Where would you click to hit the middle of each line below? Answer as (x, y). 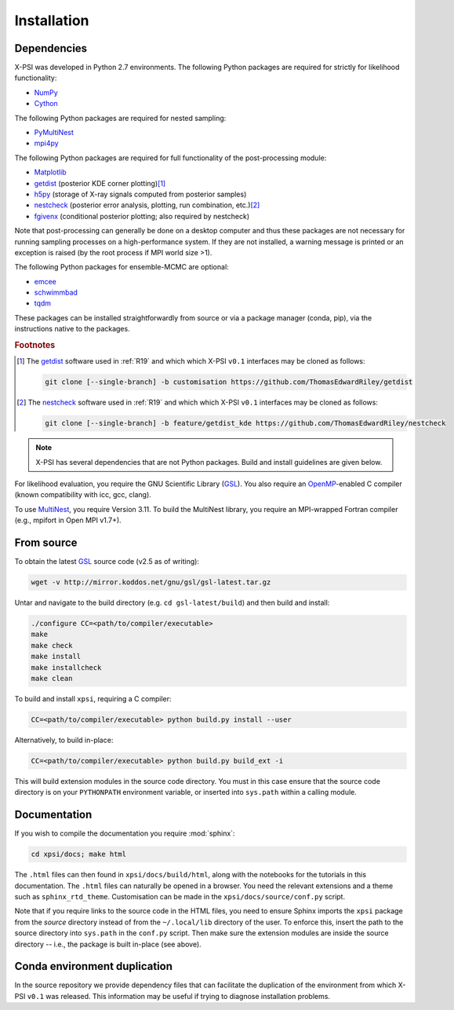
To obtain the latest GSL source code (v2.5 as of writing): (107, 562)
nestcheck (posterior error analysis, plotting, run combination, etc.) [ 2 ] (147, 205)
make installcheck (66, 667)
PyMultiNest (54, 133)
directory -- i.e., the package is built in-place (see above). (108, 944)
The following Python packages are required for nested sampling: (120, 118)
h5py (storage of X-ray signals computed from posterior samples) (140, 194)
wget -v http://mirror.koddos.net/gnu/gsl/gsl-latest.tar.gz (151, 582)
